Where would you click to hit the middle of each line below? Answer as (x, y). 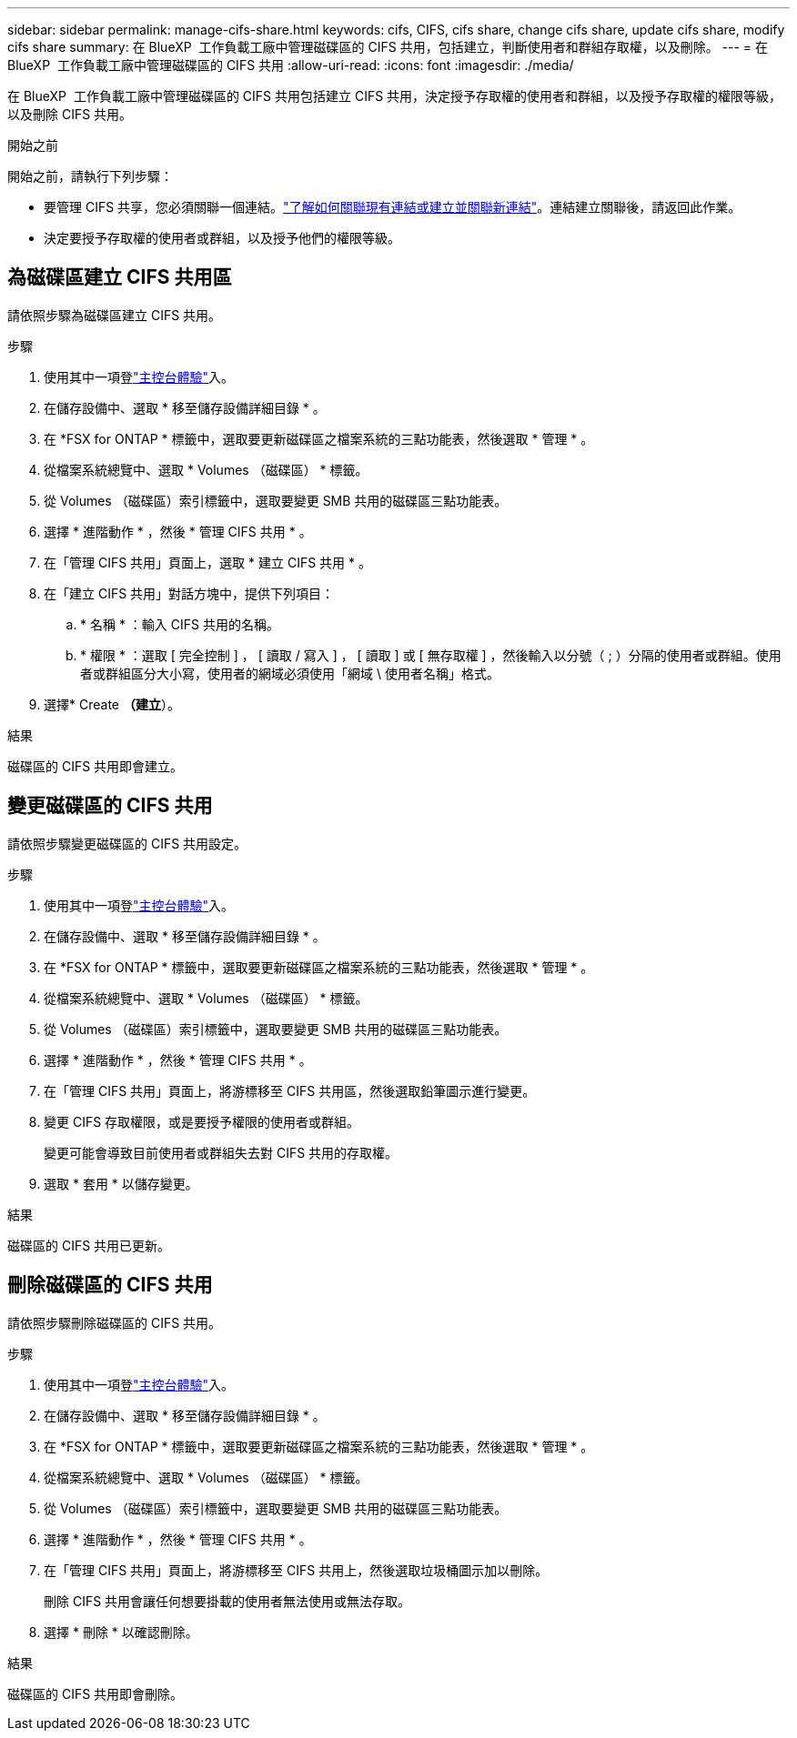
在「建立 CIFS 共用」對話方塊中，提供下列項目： (189, 593)
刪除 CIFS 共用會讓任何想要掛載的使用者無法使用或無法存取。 (227, 1601)
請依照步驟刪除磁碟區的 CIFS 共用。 (115, 1322)
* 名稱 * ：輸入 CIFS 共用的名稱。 (180, 624)
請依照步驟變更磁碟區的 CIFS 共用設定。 (127, 843)
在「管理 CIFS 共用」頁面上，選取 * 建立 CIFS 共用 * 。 (207, 562)
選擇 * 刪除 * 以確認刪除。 (121, 1632)
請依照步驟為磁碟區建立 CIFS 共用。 (115, 315)
